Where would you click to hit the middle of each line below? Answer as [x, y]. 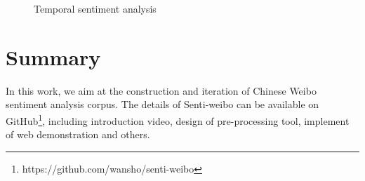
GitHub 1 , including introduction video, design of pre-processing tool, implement [178, 119]
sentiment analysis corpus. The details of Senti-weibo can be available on [162, 104]
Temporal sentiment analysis [95, 8]
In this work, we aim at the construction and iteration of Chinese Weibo [161, 90]
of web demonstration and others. [78, 134]
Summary [53, 56]
